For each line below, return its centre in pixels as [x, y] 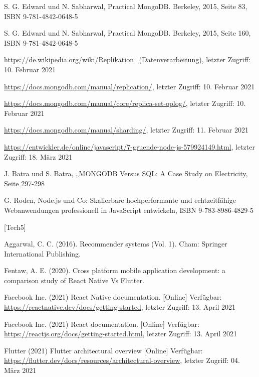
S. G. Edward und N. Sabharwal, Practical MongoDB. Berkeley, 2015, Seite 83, [126, 6]
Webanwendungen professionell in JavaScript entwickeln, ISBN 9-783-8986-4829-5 [129, 210]
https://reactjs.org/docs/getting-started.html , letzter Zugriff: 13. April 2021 [120, 334]
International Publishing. [42, 253]
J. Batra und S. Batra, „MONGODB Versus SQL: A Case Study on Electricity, [126, 173]
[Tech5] [15, 227]
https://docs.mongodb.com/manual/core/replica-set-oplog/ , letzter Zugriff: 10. [125, 103]
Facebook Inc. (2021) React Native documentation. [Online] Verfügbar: [113, 297]
